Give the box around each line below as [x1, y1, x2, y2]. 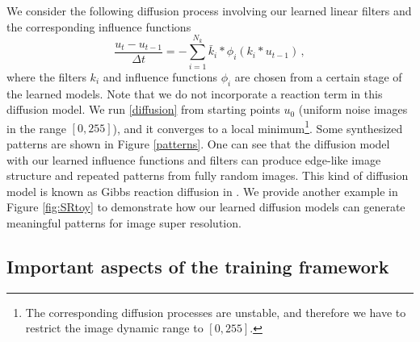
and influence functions [103, 68, 217, 85]
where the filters [6, 68, 86, 85]
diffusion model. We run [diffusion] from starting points [6, 101, 280, 118]
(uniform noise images [298, 101, 408, 118]
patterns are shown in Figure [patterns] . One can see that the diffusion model [6, 135, 390, 152]
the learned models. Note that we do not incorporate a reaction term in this [6, 85, 383, 102]
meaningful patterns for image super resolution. [6, 214, 241, 231]
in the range [6, 119, 66, 136]
